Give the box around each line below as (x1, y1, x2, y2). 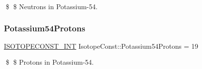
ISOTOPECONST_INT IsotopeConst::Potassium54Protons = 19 (4, 41, 199, 51)
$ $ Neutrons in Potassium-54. (5, 1, 98, 11)
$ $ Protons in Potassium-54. (5, 57, 94, 67)
